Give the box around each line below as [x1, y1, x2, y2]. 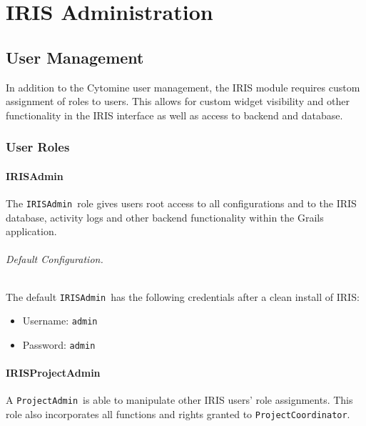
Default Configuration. [6, 252, 103, 267]
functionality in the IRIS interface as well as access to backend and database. [6, 107, 343, 122]
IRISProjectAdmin [6, 365, 101, 380]
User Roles [6, 138, 70, 156]
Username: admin [22, 313, 98, 328]
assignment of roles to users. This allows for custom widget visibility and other [6, 94, 350, 109]
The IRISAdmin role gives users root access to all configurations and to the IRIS [6, 196, 357, 210]
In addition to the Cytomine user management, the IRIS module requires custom [6, 79, 360, 94]
